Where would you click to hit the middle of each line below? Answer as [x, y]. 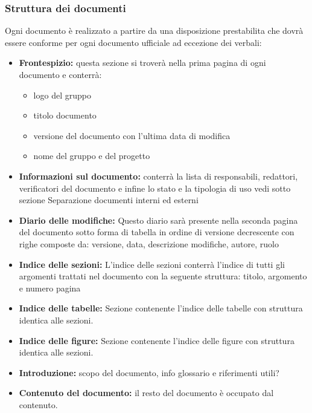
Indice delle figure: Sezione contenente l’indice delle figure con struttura [157, 340]
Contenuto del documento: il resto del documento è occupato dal [146, 393]
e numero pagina [50, 288]
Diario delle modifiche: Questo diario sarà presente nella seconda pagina [158, 220]
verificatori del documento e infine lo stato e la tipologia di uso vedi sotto [155, 188]
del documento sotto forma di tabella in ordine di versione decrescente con [157, 232]
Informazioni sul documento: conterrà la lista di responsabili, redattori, [158, 176]
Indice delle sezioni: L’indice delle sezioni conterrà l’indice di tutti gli [152, 264]
